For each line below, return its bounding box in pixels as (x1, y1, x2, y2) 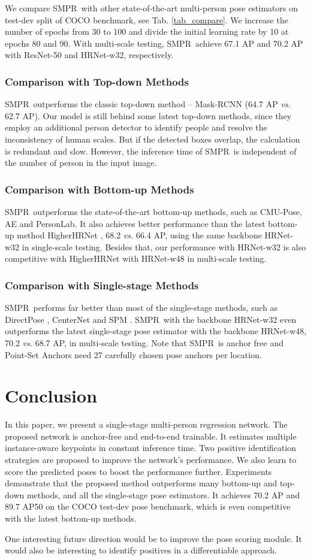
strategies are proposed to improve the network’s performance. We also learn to (5, 453, 297, 466)
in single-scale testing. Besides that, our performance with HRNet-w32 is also (22, 240, 306, 253)
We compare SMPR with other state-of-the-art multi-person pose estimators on (5, 2, 298, 14)
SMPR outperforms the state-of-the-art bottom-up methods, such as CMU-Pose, (5, 205, 302, 217)
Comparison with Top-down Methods (5, 74, 189, 89)
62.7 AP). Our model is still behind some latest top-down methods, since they (5, 109, 292, 122)
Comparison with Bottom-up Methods (5, 181, 194, 196)
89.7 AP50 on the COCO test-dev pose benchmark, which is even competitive (5, 500, 291, 513)
